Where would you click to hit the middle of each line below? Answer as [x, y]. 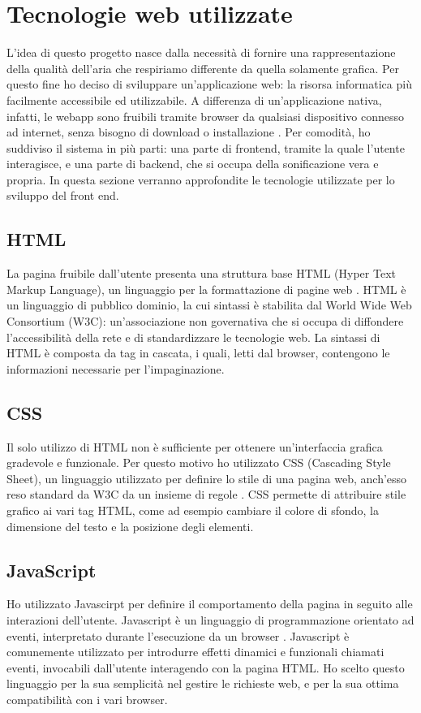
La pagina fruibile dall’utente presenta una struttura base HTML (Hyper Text [201, 273]
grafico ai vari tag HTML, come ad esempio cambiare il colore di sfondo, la [193, 510]
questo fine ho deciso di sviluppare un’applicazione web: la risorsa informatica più [209, 84]
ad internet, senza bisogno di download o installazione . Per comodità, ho [189, 132]
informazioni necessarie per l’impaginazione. [116, 368]
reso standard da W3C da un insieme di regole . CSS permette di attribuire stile [206, 494]
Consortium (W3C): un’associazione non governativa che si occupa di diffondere [205, 321]
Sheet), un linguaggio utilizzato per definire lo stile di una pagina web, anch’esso [207, 478]
